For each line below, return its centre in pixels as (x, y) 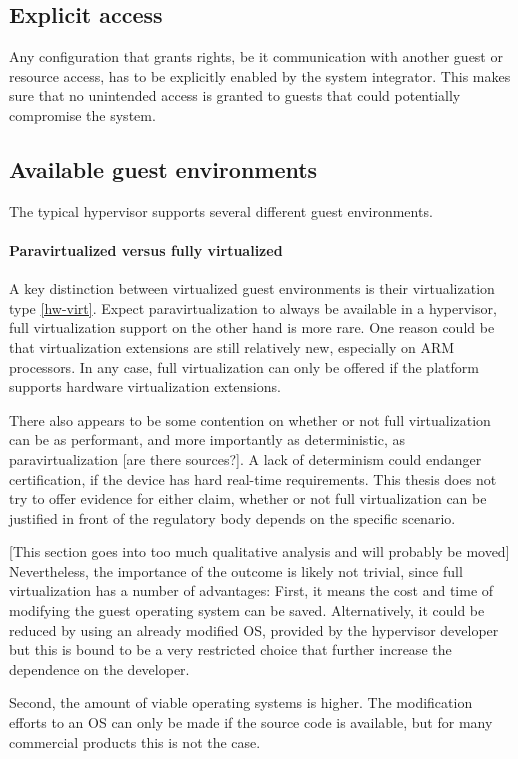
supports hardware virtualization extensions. (145, 386)
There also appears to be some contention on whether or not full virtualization (250, 419)
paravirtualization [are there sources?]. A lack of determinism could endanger (245, 458)
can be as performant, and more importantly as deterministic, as (207, 439)
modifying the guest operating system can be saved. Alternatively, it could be (247, 610)
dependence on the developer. (99, 668)
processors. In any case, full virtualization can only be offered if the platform (244, 366)
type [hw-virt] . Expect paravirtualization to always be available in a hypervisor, (253, 307)
